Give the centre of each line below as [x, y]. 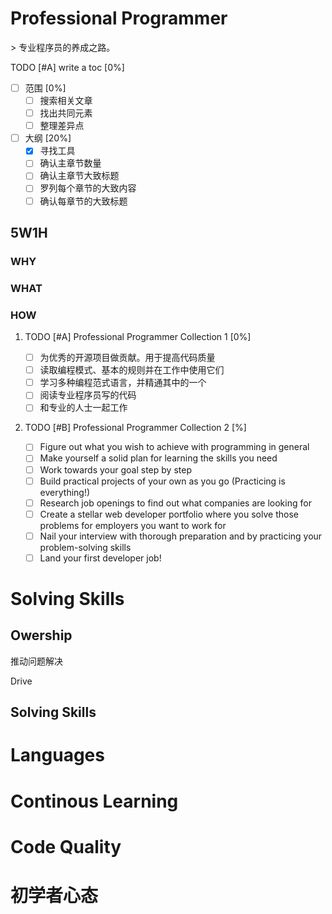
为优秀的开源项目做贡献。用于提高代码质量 [127, 358]
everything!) [65, 492]
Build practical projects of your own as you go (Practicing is [162, 481]
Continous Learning [94, 801]
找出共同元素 [66, 113]
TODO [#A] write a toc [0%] [67, 67]
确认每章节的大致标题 [83, 201]
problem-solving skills [85, 547]
